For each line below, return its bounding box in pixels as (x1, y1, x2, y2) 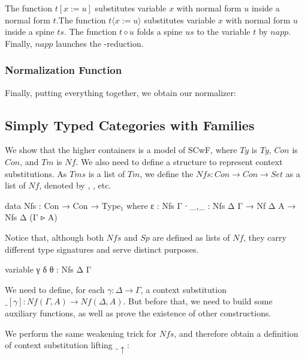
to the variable (197, 25, 250, 38)
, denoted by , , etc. (39, 179, 111, 192)
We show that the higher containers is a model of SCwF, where (5, 143, 237, 156)
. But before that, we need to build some (123, 295, 273, 307)
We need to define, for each (5, 283, 105, 295)
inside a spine (5, 25, 55, 38)
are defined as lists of (152, 231, 230, 243)
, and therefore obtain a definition (174, 327, 298, 339)
